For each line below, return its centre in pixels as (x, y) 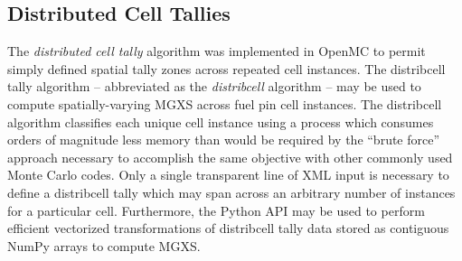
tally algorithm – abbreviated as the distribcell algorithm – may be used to (214, 86)
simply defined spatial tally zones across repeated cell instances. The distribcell (226, 68)
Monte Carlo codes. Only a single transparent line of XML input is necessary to (228, 175)
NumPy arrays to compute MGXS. (104, 245)
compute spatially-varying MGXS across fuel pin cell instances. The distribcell (225, 103)
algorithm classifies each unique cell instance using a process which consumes (221, 121)
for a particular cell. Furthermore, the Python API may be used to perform (216, 210)
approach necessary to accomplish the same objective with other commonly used (230, 157)
